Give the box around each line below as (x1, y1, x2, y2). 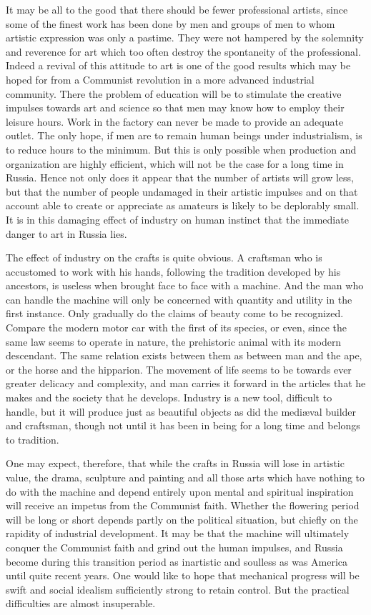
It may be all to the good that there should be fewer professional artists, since (6, 2, 348, 16)
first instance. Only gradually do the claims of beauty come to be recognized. (6, 306, 344, 321)
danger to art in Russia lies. (6, 226, 127, 241)
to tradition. (6, 431, 59, 446)
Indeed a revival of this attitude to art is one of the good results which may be (6, 58, 351, 73)
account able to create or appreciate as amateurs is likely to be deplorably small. (6, 198, 360, 213)
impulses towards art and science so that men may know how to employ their (6, 100, 345, 115)
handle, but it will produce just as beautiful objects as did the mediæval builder (6, 404, 357, 419)
